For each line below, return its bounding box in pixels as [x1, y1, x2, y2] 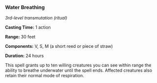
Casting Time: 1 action [5, 24, 51, 30]
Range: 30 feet [5, 34, 36, 40]
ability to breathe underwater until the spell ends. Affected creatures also [5, 67, 153, 73]
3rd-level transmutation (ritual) [5, 15, 67, 21]
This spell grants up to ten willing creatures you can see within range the [5, 62, 152, 68]
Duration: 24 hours [5, 53, 44, 59]
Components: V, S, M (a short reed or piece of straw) [5, 43, 113, 49]
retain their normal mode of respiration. [5, 73, 84, 79]
